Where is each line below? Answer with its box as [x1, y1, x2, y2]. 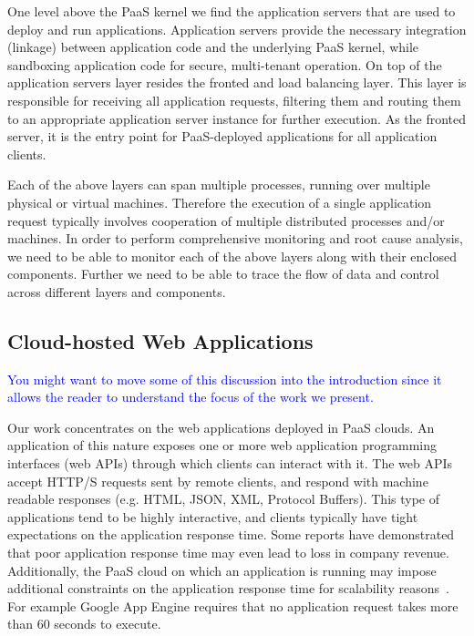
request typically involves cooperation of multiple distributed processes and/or [7, 210, 445, 230]
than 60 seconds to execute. [7, 614, 161, 633]
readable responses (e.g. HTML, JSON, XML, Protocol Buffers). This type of [7, 489, 440, 508]
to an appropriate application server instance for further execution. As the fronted [7, 108, 467, 128]
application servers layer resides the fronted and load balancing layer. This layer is [7, 73, 467, 92]
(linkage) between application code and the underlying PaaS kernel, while [7, 37, 419, 56]
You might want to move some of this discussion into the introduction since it [7, 369, 442, 388]
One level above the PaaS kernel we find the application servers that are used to [7, 2, 456, 20]
